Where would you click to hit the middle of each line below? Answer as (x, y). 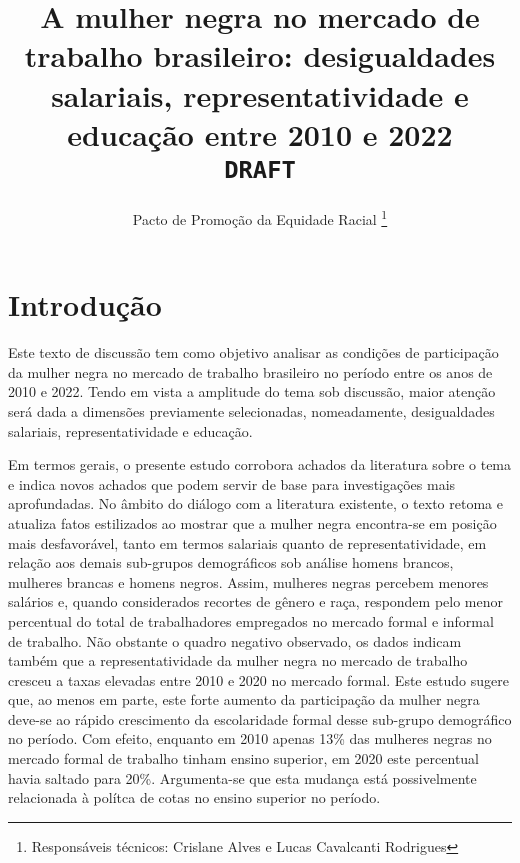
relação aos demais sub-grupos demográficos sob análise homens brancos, (231, 562)
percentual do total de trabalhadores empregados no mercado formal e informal (251, 620)
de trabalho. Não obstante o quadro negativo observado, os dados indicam (235, 640)
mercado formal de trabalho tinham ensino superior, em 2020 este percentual (244, 758)
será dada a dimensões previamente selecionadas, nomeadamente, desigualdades (251, 410)
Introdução (85, 304)
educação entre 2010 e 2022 (260, 133)
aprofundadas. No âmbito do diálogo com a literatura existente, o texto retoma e (255, 503)
